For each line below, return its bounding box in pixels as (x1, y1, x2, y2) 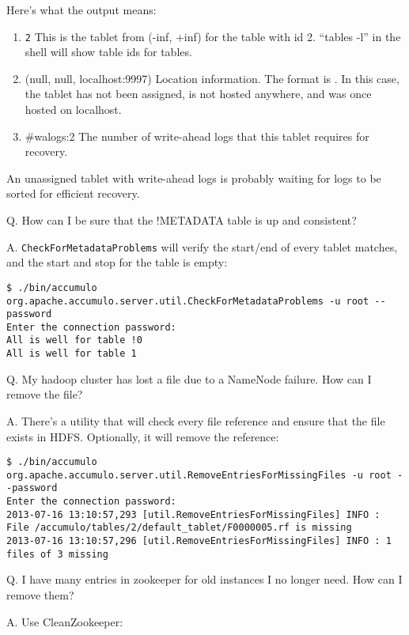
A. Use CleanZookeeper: (6, 613, 123, 629)
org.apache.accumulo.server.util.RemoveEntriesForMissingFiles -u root (6, 469, 392, 481)
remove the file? (6, 386, 83, 403)
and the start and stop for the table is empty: (6, 254, 228, 270)
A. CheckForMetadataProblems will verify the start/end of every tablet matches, (6, 238, 398, 255)
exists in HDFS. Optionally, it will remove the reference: (6, 428, 279, 444)
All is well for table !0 (6, 335, 142, 346)
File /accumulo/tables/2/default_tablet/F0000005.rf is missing (6, 522, 352, 534)
